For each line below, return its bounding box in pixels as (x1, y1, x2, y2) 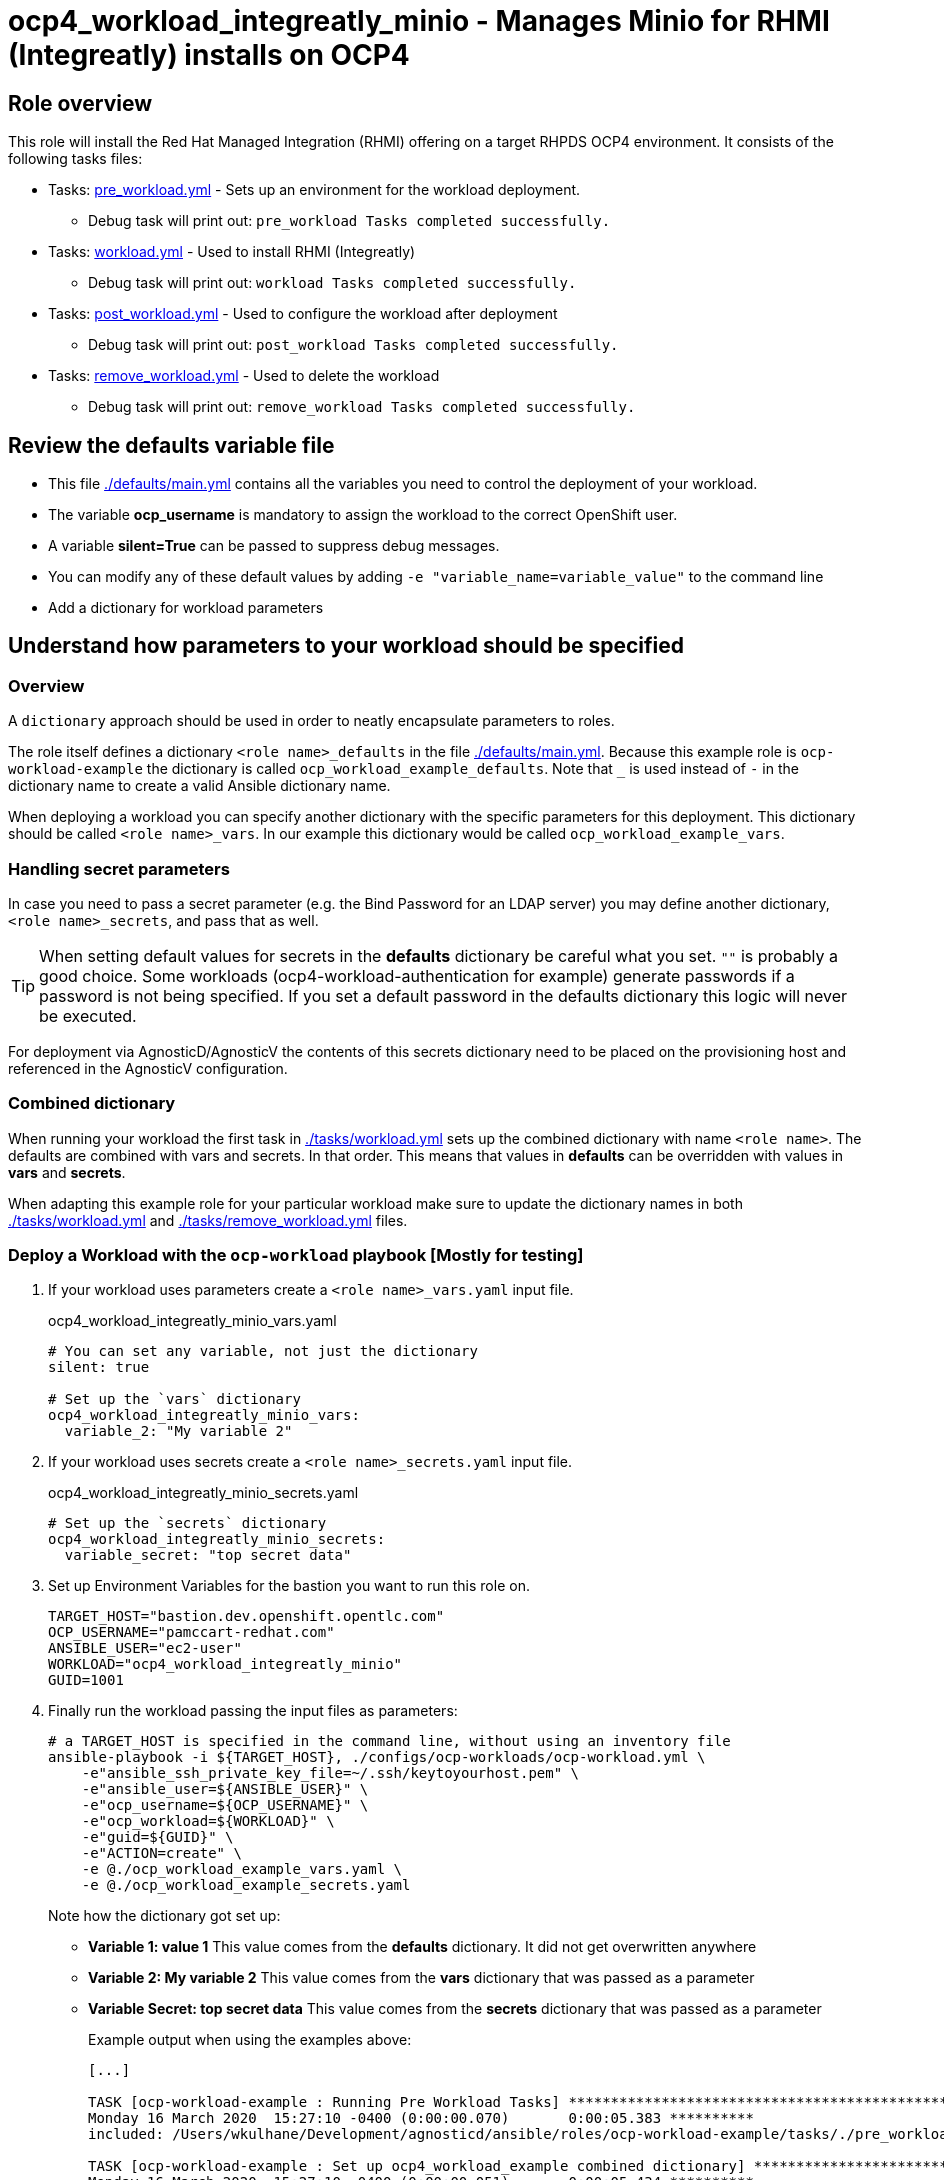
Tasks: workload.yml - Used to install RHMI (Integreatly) (48, 243, 416, 261)
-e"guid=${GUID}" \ (81, 1829, 234, 1846)
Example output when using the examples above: (88, 2031, 412, 2049)
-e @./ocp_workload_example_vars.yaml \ (81, 1861, 403, 1878)
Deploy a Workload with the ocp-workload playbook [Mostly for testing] (8, 1245, 584, 1266)
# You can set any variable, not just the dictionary (48, 1343, 478, 1360)
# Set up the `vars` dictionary (48, 1391, 301, 1408)
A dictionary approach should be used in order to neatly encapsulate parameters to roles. (8, 712, 615, 730)
